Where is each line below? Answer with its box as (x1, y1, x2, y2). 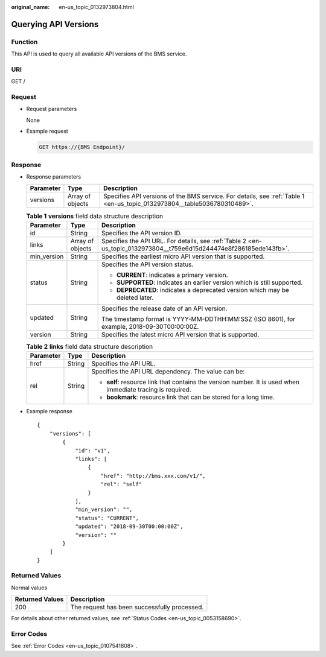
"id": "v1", (75, 447, 110, 454)
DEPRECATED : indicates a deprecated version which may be (117, 285, 289, 294)
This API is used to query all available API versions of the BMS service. (11, 50, 187, 57)
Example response (26, 408, 72, 415)
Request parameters (26, 106, 77, 113)
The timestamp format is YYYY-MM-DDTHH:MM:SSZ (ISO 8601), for (101, 314, 296, 323)
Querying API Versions (11, 19, 99, 30)
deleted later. (117, 293, 154, 302)
